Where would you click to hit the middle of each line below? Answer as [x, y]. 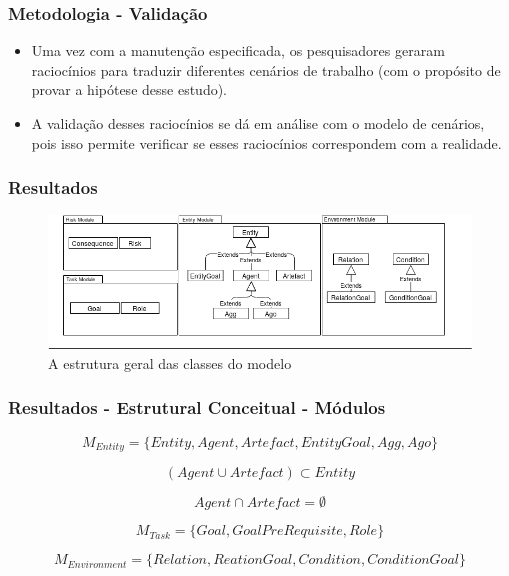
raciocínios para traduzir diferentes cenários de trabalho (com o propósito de [266, 69]
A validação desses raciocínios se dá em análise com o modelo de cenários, [258, 123]
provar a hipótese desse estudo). [129, 89]
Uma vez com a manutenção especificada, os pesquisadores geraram [238, 50]
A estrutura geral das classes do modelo [170, 362]
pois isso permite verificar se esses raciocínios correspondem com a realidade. [266, 142]
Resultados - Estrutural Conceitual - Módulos [197, 407]
